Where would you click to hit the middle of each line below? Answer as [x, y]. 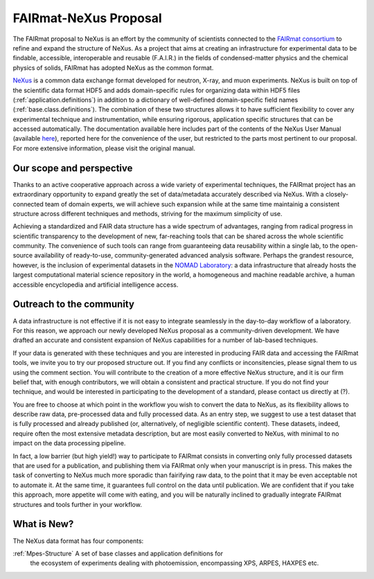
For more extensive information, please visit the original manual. [104, 148]
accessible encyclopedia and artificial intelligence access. [96, 285]
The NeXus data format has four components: [78, 541]
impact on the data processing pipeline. [69, 443]
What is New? [43, 524]
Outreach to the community [74, 304]
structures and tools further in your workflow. [77, 504]
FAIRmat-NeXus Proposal [87, 18]
